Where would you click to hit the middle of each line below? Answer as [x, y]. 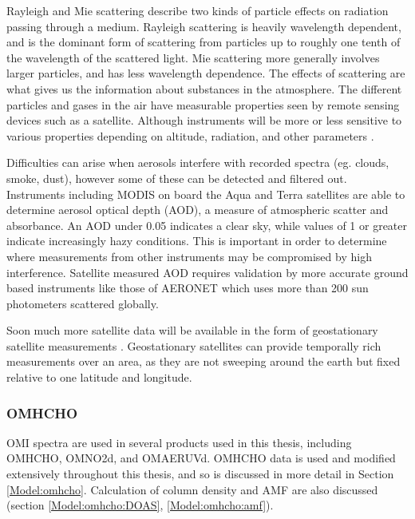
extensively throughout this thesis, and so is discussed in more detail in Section [200, 474]
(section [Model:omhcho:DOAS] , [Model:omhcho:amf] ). [140, 505]
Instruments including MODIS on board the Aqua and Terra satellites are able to [206, 194]
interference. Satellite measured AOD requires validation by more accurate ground [207, 272]
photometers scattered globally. [83, 303]
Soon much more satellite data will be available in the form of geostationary [192, 330]
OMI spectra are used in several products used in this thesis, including [179, 442]
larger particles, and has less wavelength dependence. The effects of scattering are [206, 73]
